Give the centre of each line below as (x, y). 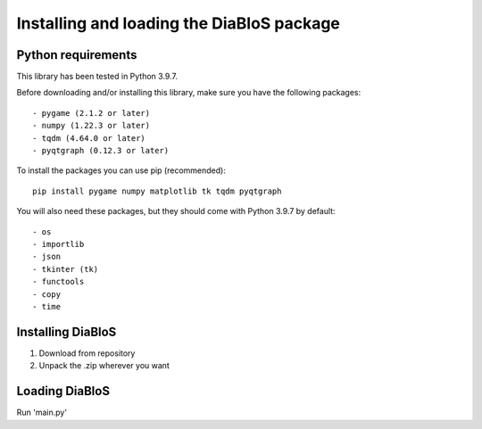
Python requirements (77, 55)
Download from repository (87, 353)
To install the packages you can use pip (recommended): (121, 170)
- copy (47, 294)
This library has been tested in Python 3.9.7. (97, 77)
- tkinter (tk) (66, 269)
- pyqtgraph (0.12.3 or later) (101, 151)
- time (47, 306)
